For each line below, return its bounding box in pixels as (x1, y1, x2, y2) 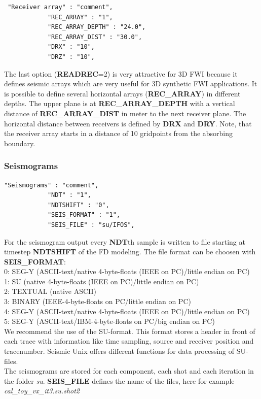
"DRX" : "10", (47, 43, 95, 51)
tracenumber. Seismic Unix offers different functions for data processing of (4, 346, 235, 356)
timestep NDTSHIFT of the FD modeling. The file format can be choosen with (4, 246, 256, 257)
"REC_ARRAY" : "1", (47, 13, 113, 21)
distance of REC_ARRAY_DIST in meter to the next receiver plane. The (4, 108, 246, 118)
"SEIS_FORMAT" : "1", (47, 211, 121, 219)
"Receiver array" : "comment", (8, 4, 113, 11)
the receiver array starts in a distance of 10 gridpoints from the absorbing (4, 128, 233, 139)
